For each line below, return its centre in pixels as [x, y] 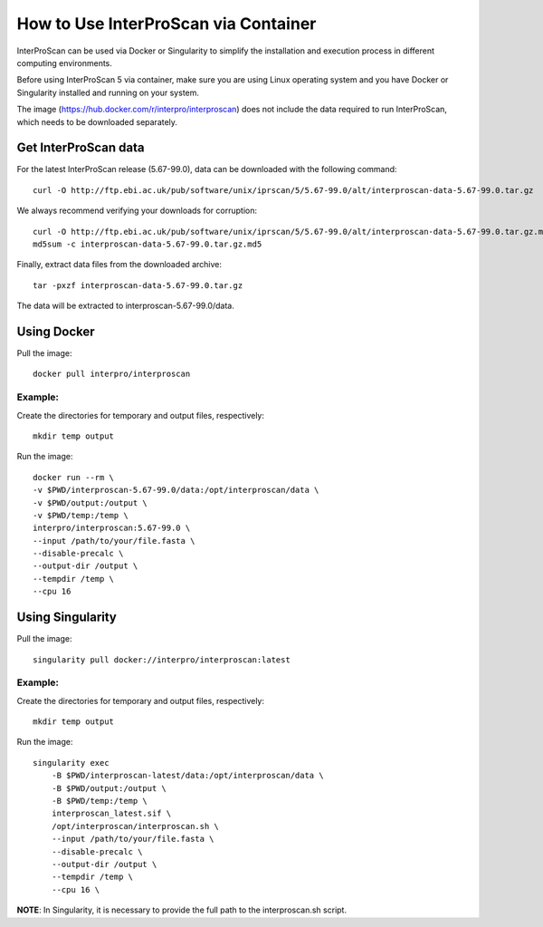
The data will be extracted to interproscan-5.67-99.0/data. [125, 306]
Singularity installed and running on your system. [108, 92]
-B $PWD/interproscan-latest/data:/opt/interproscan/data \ [188, 776]
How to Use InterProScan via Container [167, 24]
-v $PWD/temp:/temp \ [81, 515]
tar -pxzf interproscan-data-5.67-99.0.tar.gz [138, 285]
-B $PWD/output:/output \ [109, 788]
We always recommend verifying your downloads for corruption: [137, 211]
